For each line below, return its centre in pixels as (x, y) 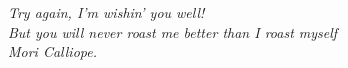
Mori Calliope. (52, 51)
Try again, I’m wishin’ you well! (106, 12)
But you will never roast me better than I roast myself (173, 31)
